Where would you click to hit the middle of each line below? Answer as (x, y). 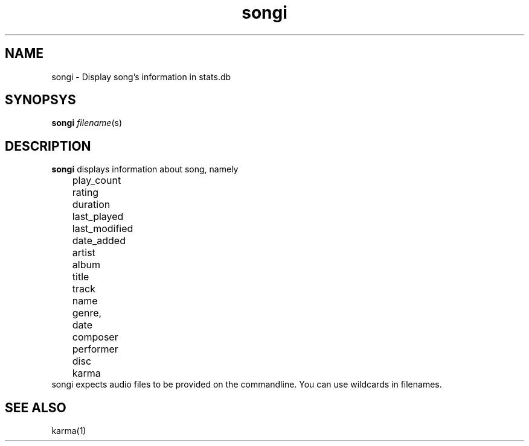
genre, (87, 313)
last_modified (103, 229)
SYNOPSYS (40, 100)
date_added (99, 241)
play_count (97, 181)
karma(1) (69, 431)
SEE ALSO (36, 407)
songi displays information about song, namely (145, 169)
